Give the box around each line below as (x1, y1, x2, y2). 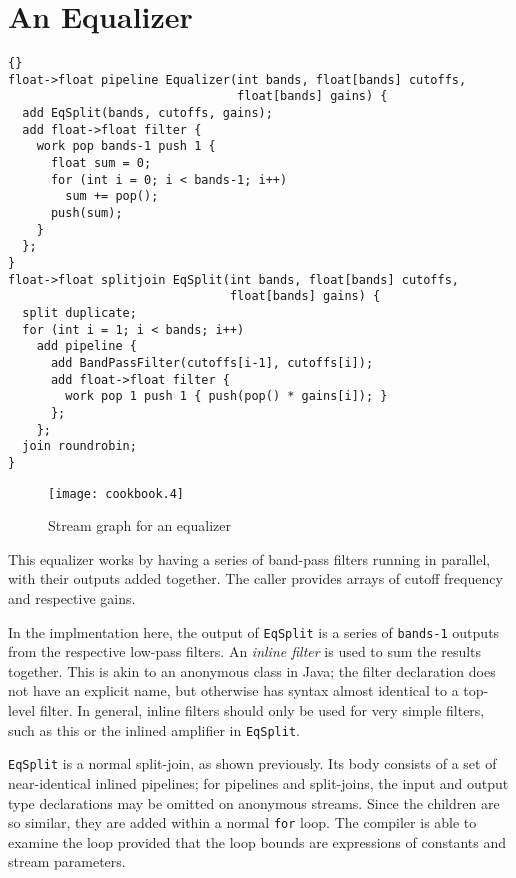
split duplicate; (22, 305, 137, 320)
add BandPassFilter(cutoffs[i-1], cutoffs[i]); (50, 355, 374, 370)
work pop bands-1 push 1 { (36, 139, 216, 154)
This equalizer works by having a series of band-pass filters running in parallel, (8, 548, 491, 569)
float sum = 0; (50, 156, 152, 171)
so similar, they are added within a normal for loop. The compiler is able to (8, 812, 477, 833)
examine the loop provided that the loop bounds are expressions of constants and (8, 831, 506, 852)
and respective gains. (8, 587, 136, 608)
